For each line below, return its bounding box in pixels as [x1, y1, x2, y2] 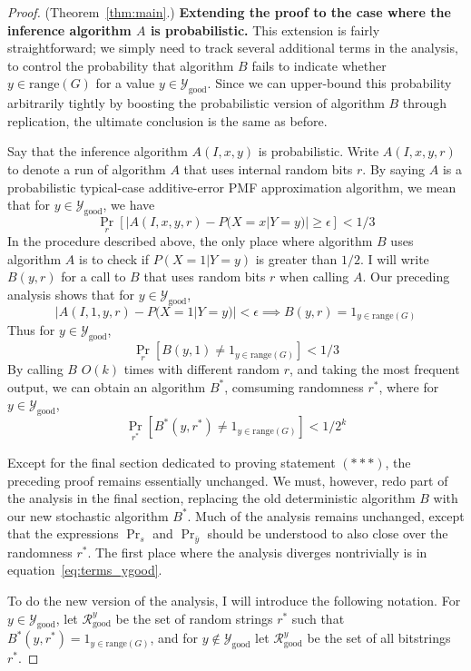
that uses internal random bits [183, 159, 353, 178]
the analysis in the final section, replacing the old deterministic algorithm [7, 488, 416, 508]
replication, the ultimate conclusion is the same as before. [7, 111, 328, 130]
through [402, 94, 447, 113]
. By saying [362, 159, 426, 178]
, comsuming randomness [224, 377, 364, 396]
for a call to [61, 267, 126, 286]
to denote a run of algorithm [7, 159, 166, 178]
